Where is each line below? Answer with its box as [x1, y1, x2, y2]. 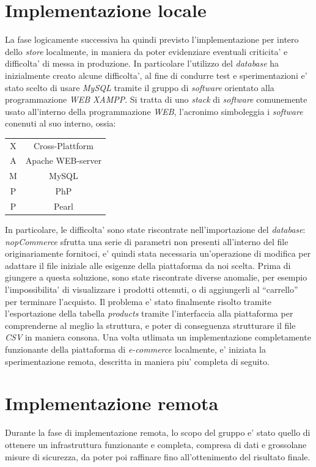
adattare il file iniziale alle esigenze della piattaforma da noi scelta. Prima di [5, 259, 291, 271]
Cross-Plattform [33, 139, 94, 152]
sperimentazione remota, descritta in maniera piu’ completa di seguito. [5, 355, 270, 367]
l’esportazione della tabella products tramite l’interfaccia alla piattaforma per [5, 307, 293, 320]
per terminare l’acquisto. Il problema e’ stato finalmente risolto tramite [5, 295, 272, 307]
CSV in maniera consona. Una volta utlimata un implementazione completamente [5, 331, 311, 344]
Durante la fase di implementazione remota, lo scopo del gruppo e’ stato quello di [5, 426, 310, 439]
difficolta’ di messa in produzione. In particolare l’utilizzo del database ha [5, 57, 279, 70]
